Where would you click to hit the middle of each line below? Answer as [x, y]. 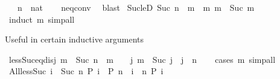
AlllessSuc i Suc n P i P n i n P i [86, 71]
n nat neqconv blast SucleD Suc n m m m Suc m [136, 7]
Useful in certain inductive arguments [75, 39]
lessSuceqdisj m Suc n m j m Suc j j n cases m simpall [142, 59]
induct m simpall [42, 19]
